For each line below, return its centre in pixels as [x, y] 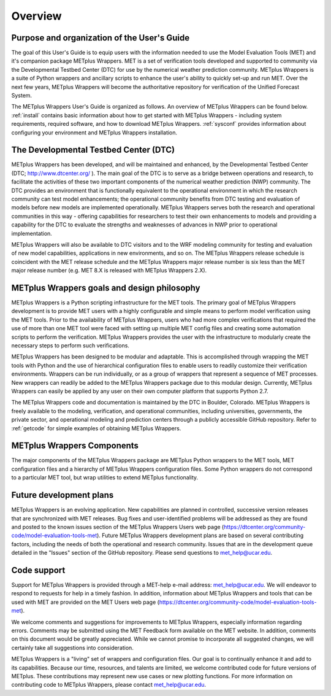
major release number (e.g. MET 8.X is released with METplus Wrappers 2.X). [109, 271]
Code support [38, 570]
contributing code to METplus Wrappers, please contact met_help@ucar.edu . [109, 685]
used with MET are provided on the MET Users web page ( [85, 602]
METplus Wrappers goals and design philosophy [106, 288]
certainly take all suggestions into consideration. [73, 648]
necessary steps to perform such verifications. [70, 346]
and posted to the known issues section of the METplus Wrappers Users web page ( [118, 527]
